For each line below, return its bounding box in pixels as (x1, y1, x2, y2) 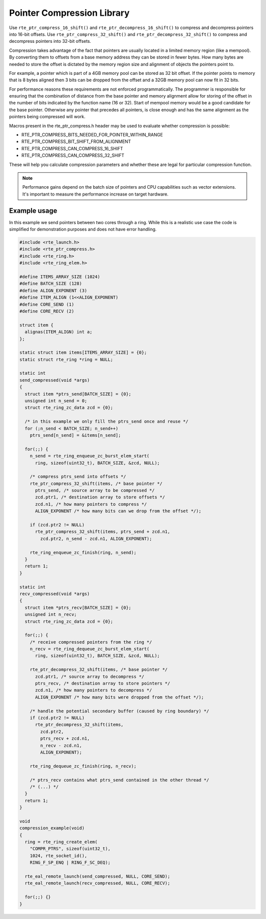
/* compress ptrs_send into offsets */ (30, 474, 127, 480)
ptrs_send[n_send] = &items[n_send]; (30, 432, 121, 438)
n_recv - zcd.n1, (40, 743, 82, 748)
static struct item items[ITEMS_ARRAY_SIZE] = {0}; (19, 350, 147, 356)
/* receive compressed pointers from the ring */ (30, 639, 152, 645)
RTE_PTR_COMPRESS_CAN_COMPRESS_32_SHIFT (21, 153, 125, 159)
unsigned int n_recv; (25, 612, 77, 618)
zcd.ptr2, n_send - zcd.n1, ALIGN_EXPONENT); (40, 536, 152, 541)
